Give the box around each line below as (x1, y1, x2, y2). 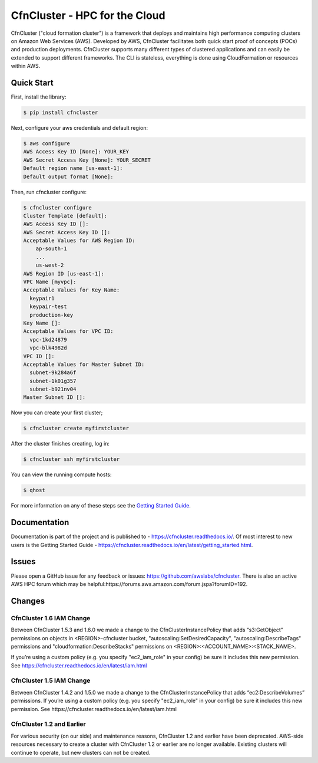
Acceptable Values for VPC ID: (23, 328, 114, 335)
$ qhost (23, 487, 45, 494)
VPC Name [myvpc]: (23, 279, 77, 286)
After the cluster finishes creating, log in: (11, 440, 110, 447)
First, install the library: (11, 93, 67, 100)
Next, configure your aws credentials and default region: (11, 124, 148, 131)
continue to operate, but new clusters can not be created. (11, 749, 151, 756)
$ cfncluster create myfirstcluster (23, 425, 130, 432)
